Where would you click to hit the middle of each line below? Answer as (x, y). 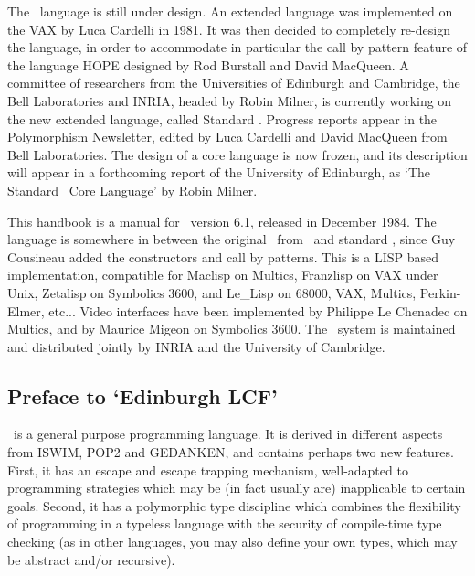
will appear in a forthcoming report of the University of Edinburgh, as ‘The (219, 172)
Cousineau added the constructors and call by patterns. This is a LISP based (223, 256)
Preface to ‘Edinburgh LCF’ (142, 395)
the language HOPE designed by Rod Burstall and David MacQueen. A (208, 64)
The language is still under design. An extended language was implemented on (230, 11)
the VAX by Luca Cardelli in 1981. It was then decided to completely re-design (229, 29)
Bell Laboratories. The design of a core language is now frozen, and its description (237, 154)
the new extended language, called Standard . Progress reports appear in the (222, 118)
